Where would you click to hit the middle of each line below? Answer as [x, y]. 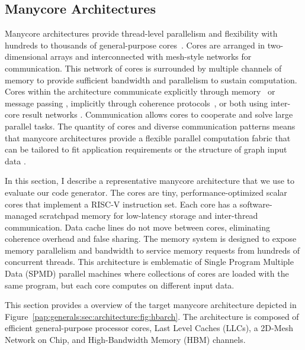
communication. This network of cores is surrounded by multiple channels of [143, 68]
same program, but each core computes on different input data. [120, 285]
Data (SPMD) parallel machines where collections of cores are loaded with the [147, 273]
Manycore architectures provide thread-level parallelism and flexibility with [141, 33]
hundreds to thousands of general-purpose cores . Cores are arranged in [135, 45]
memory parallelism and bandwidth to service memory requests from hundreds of [152, 250]
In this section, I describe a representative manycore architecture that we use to [150, 181]
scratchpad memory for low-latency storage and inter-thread [149, 215]
